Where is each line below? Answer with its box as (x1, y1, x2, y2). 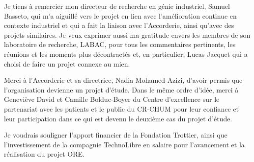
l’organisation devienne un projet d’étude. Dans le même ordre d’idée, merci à (4, 84, 239, 94)
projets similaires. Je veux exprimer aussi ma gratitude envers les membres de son (4, 29, 251, 40)
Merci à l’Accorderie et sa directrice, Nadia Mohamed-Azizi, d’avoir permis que (4, 75, 243, 85)
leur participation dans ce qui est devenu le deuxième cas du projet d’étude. (4, 113, 232, 123)
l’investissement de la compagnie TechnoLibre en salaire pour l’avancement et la (4, 139, 245, 149)
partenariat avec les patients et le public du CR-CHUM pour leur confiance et (4, 103, 239, 114)
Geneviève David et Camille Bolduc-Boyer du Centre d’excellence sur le (4, 94, 220, 104)
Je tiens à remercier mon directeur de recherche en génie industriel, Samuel (4, 1, 230, 11)
